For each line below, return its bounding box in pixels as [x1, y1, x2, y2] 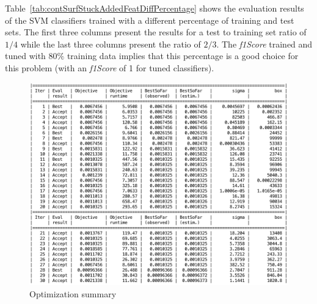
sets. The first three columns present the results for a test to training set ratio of [5, 26, 307, 38]
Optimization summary [29, 288, 117, 300]
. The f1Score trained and [216, 37, 313, 50]
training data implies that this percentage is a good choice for [67, 49, 299, 62]
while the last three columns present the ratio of [20, 37, 201, 50]
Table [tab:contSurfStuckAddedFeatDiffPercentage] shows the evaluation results [5, 2, 304, 14]
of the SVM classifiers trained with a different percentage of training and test [5, 13, 294, 26]
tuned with [5, 49, 46, 62]
